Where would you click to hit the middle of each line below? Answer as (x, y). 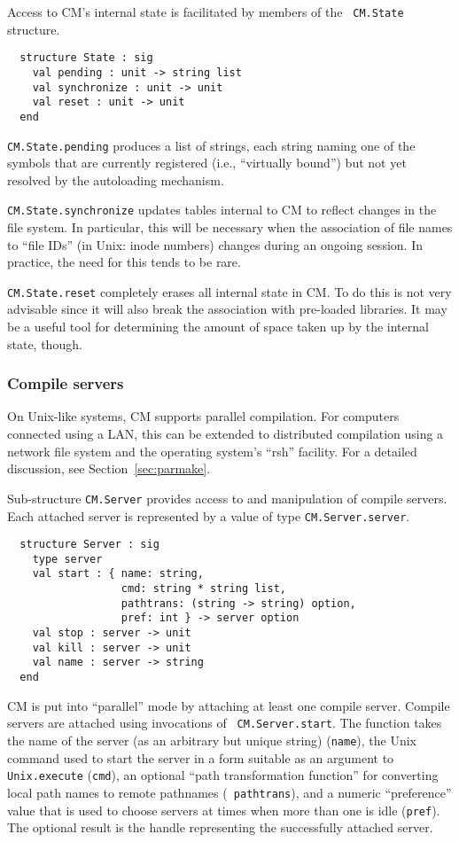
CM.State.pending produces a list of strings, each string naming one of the (211, 145)
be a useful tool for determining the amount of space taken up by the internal (218, 327)
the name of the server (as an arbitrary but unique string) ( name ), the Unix (212, 740)
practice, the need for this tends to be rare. (124, 262)
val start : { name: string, (118, 574)
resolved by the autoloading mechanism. (116, 179)
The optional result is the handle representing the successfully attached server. (220, 827)
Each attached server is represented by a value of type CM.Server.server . (209, 515)
